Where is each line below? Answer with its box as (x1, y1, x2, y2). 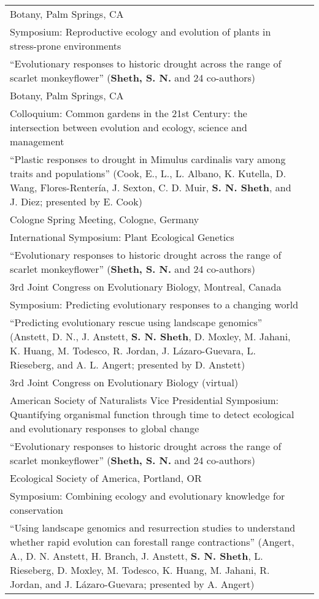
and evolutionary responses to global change (10, 421, 199, 435)
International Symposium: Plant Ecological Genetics (10, 230, 234, 244)
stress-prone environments (10, 39, 121, 53)
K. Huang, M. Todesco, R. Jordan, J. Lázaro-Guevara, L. (10, 343, 256, 357)
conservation (10, 503, 63, 517)
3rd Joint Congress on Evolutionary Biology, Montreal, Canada (10, 280, 282, 294)
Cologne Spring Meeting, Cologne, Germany (10, 212, 199, 226)
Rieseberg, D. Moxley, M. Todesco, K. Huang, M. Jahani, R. (10, 563, 270, 577)
